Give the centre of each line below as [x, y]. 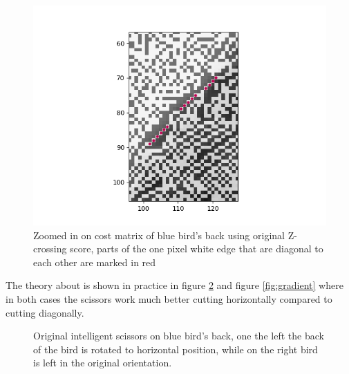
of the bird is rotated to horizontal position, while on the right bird [176, 349]
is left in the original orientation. [103, 363]
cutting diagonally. [45, 312]
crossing [50, 249]
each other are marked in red [95, 262]
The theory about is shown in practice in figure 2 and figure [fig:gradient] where [174, 285]
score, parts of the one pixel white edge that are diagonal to [197, 249]
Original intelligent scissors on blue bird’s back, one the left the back [179, 336]
